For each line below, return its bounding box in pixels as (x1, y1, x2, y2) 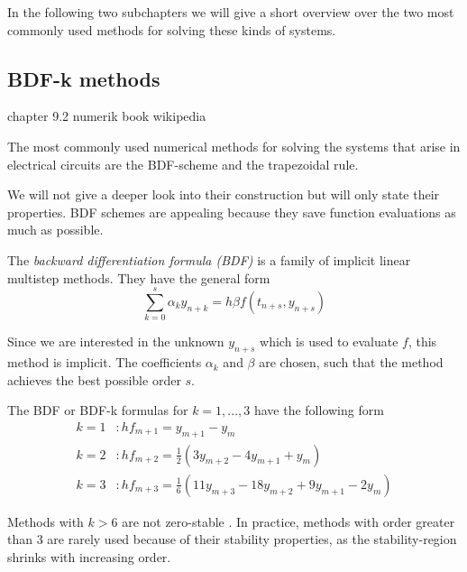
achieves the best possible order (7, 370, 181, 389)
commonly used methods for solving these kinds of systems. (7, 20, 336, 39)
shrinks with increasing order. (7, 547, 171, 566)
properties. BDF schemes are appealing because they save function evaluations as (7, 202, 456, 221)
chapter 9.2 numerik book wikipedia (7, 106, 206, 125)
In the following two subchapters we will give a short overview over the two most (7, 3, 454, 21)
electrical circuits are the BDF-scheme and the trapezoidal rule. (7, 154, 359, 173)
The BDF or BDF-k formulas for (7, 401, 188, 420)
